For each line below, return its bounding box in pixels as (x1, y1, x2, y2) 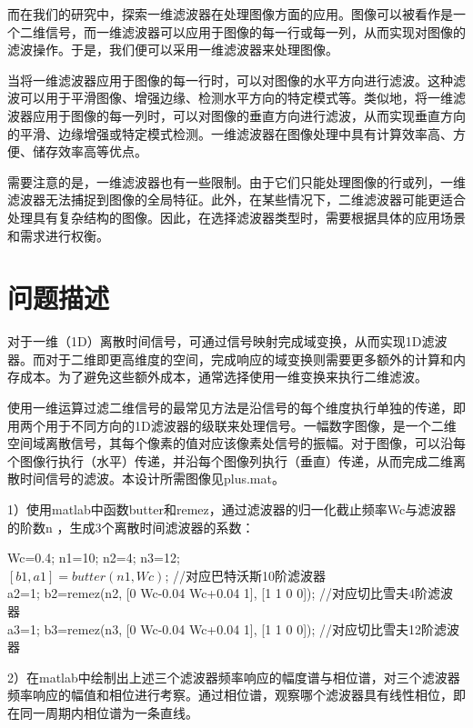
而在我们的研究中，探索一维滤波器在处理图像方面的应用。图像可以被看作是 (7, 5, 453, 23)
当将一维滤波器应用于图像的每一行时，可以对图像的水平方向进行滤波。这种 (7, 70, 453, 89)
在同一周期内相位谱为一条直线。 (7, 703, 198, 722)
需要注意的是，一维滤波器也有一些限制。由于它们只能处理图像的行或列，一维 (7, 172, 466, 191)
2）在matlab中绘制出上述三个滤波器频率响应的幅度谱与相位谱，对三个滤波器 (7, 667, 460, 686)
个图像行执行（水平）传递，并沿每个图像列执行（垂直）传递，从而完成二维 (7, 451, 453, 470)
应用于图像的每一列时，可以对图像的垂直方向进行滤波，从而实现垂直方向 (32, 105, 466, 125)
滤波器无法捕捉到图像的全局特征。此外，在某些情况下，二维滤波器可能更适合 (7, 190, 466, 209)
